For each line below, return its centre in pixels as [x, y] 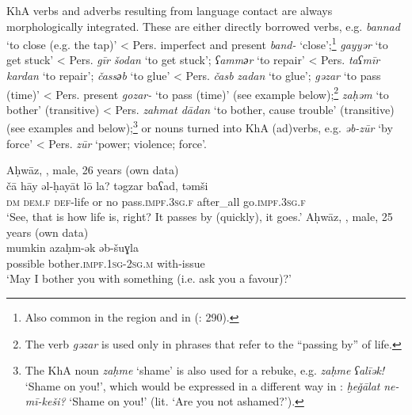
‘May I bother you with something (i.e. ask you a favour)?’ [149, 278]
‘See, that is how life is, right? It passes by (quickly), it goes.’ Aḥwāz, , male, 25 [200, 217]
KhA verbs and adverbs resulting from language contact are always [170, 10]
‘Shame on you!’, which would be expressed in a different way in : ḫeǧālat [202, 385]
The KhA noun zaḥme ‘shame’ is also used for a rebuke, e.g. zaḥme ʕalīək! [205, 370]
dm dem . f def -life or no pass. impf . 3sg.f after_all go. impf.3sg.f [156, 201]
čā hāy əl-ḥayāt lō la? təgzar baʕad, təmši [107, 185]
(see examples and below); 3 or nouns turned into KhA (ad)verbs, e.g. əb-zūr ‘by [200, 127]
